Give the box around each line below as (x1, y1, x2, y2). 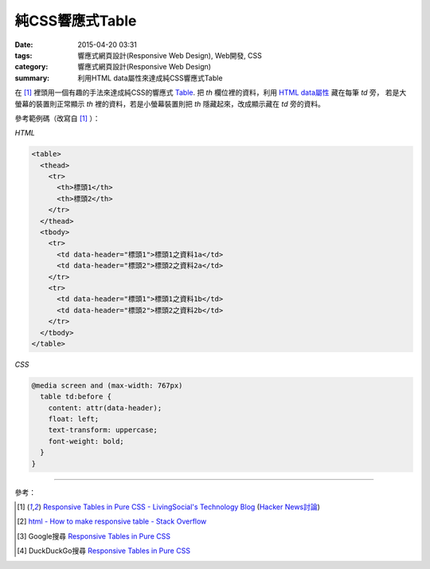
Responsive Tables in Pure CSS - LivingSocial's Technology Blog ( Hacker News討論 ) (42, 502, 320, 512)
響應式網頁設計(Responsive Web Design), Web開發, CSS (77, 50, 262, 60)
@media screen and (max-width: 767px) (31, 381, 183, 390)
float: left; (48, 414, 100, 424)
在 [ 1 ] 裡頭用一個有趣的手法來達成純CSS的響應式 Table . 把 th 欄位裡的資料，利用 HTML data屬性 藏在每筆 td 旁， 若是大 (14, 88, 407, 97)
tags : (14, 50, 33, 60)
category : (14, 62, 49, 72)
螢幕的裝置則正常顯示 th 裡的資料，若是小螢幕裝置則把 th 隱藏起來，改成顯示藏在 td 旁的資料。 (14, 99, 326, 108)
